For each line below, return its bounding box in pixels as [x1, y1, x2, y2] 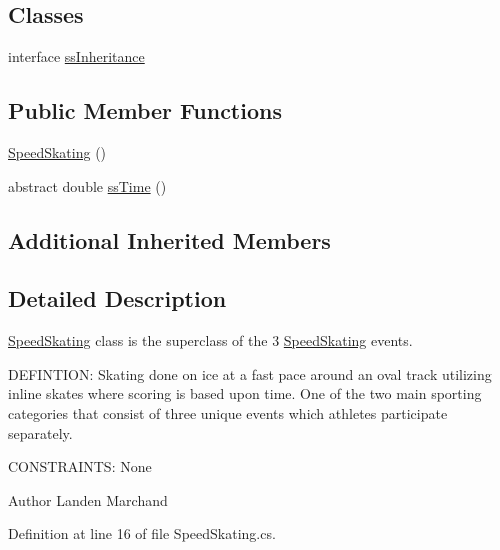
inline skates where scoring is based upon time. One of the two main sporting [8, 383, 482, 404]
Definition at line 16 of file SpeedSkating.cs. [8, 523, 276, 544]
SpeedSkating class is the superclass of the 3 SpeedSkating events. [8, 330, 413, 351]
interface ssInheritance [8, 46, 145, 67]
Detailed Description [8, 283, 227, 314]
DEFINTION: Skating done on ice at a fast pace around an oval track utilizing [8, 363, 492, 384]
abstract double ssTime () [8, 175, 167, 196]
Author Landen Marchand [8, 489, 168, 510]
